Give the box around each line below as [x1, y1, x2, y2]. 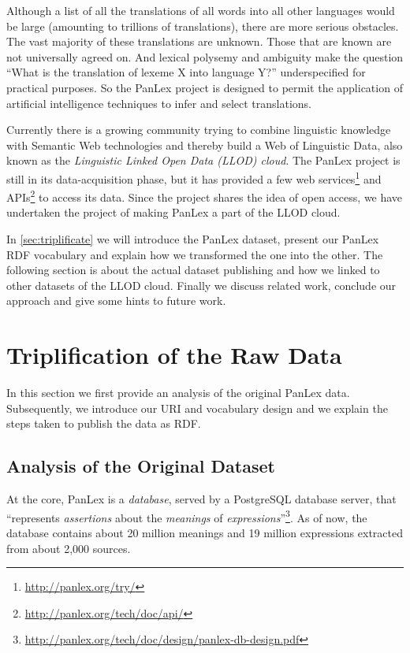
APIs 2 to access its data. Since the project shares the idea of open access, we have [6, 187, 403, 205]
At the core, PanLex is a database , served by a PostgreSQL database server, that [6, 491, 397, 507]
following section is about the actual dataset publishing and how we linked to [6, 262, 380, 278]
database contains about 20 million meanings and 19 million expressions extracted [6, 524, 403, 540]
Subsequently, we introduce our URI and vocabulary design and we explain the [6, 399, 388, 416]
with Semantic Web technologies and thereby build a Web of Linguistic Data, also [6, 136, 403, 153]
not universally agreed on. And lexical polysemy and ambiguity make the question [6, 48, 404, 65]
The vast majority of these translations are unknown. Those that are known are [6, 33, 392, 50]
